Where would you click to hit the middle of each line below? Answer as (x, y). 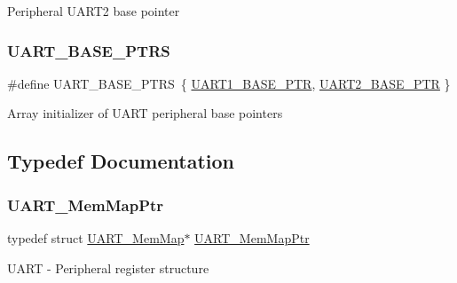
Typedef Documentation (121, 161)
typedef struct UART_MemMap (96, 238)
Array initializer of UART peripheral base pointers (145, 113)
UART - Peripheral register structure (108, 267)
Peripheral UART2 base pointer (94, 11)
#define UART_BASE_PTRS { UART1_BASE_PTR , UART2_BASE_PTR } (229, 83)
